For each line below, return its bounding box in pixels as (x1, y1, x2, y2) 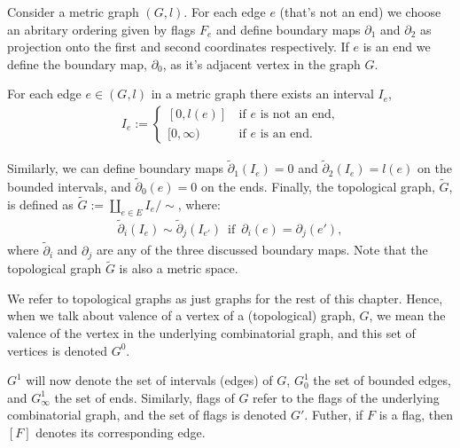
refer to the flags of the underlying (253, 388, 440, 406)
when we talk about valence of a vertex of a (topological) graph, (7, 306, 355, 325)
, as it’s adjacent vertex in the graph (162, 54, 361, 73)
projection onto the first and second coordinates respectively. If (7, 37, 349, 56)
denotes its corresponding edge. (35, 422, 206, 441)
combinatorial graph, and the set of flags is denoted (7, 405, 287, 424)
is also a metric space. (119, 259, 238, 278)
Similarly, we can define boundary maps (7, 159, 224, 177)
